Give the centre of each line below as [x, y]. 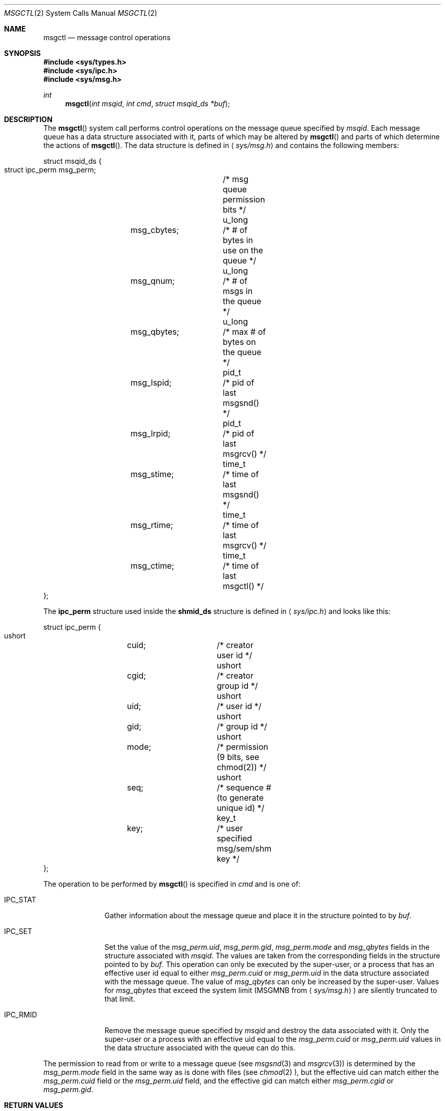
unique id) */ [241, 808]
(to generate [240, 798]
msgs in [238, 291]
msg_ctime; [152, 566]
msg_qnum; [153, 281]
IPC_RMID [21, 1015]
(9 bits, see [238, 757]
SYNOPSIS [23, 53]
